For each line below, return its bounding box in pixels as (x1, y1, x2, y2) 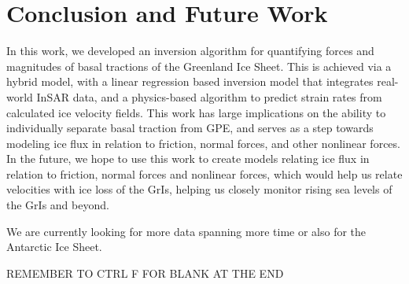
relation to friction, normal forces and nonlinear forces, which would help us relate (6, 165, 403, 182)
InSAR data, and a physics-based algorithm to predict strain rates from (36, 88, 382, 105)
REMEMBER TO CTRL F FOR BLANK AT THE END (6, 264, 284, 281)
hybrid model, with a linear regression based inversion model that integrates (6, 73, 374, 90)
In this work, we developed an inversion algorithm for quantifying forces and (6, 42, 374, 59)
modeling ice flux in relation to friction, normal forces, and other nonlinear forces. (6, 135, 400, 151)
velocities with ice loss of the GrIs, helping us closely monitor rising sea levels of (6, 181, 392, 197)
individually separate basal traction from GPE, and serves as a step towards (6, 120, 374, 136)
